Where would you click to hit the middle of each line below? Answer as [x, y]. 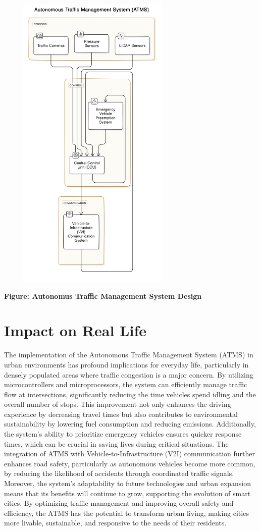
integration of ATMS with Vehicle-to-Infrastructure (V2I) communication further [129, 454]
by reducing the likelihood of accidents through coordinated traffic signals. [119, 473]
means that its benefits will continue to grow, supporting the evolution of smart [127, 493]
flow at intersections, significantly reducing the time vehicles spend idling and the [130, 394]
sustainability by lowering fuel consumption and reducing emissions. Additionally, [130, 424]
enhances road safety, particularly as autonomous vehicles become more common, [130, 463]
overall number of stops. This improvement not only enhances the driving [118, 404]
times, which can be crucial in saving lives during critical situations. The [116, 443]
